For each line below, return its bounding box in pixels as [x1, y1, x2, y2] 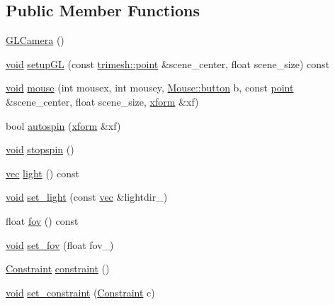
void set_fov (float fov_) [6, 237, 114, 252]
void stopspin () [6, 142, 74, 157]
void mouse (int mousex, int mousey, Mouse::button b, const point [6, 80, 294, 95]
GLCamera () [6, 33, 64, 48]
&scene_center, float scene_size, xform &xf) [6, 94, 199, 109]
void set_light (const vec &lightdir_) [6, 189, 168, 204]
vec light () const [6, 165, 79, 180]
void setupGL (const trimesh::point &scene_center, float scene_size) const [6, 56, 330, 71]
